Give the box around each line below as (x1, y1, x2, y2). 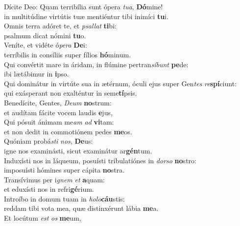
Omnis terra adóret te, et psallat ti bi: (4, 21, 117, 31)
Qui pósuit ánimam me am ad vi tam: (4, 117, 114, 127)
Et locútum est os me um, (4, 213, 81, 223)
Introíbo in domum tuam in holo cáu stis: (4, 193, 125, 203)
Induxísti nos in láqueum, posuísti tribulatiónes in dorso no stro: (4, 155, 196, 165)
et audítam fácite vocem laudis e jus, (4, 107, 113, 117)
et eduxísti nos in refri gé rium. (4, 184, 94, 194)
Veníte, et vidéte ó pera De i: (4, 40, 87, 50)
